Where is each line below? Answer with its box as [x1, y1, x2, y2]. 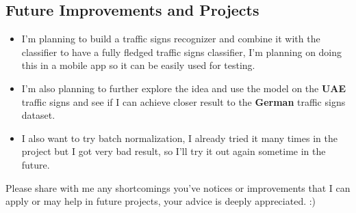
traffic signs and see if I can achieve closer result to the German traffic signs [21, 94, 346, 109]
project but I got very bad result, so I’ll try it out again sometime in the [21, 144, 326, 158]
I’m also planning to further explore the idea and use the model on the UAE [21, 81, 346, 95]
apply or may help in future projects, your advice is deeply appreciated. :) [5, 194, 316, 208]
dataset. [21, 108, 55, 122]
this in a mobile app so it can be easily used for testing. [21, 58, 255, 72]
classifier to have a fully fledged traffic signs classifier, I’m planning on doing [21, 44, 342, 59]
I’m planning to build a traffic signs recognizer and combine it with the [21, 31, 320, 46]
